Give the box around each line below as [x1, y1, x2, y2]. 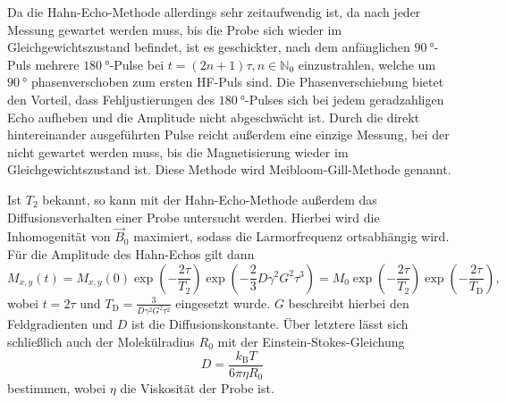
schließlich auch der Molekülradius [7, 332, 195, 350]
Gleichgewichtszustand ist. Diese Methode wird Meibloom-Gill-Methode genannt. [7, 160, 451, 179]
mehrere [35, 55, 80, 73]
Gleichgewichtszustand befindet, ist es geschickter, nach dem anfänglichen [7, 38, 410, 56]
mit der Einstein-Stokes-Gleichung [217, 332, 405, 350]
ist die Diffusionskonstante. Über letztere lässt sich [131, 315, 409, 333]
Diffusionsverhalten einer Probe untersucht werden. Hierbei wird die [7, 207, 380, 226]
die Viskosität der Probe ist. [120, 379, 274, 398]
